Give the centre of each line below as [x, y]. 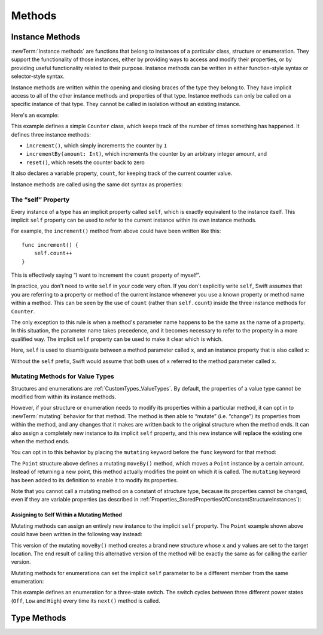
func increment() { [50, 245]
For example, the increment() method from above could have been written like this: [116, 231]
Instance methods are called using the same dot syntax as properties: [97, 184]
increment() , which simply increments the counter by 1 [97, 145]
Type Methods [39, 618]
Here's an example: [35, 115]
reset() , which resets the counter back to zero [85, 162]
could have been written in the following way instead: [77, 534]
